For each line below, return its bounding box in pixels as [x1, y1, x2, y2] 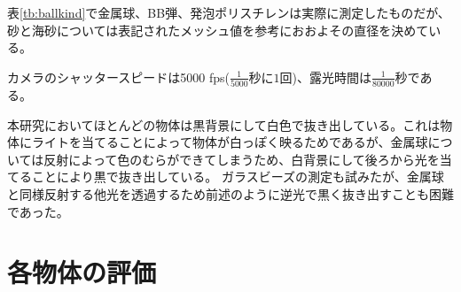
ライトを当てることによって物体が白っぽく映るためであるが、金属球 [31, 133, 428, 151]
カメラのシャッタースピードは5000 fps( [7, 67, 230, 86]
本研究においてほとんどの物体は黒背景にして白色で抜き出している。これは [7, 115, 441, 134]
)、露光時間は [292, 67, 372, 86]
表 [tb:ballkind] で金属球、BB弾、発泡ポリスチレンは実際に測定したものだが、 [7, 4, 450, 21]
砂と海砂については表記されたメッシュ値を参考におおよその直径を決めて [7, 20, 429, 39]
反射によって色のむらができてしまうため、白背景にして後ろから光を [43, 150, 440, 168]
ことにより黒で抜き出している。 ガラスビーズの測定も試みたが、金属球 [31, 167, 444, 186]
